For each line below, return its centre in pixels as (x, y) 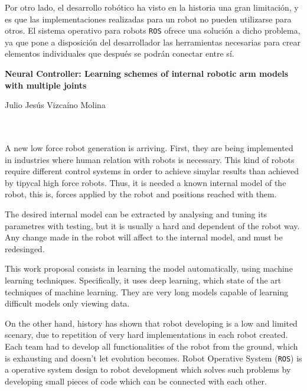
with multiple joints (46, 85)
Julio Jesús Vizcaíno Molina (55, 105)
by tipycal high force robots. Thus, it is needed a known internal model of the (146, 182)
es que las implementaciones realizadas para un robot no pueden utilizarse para (148, 19)
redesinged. (25, 248)
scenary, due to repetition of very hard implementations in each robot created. (146, 335)
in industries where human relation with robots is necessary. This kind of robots (150, 159)
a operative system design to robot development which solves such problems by (148, 369)
